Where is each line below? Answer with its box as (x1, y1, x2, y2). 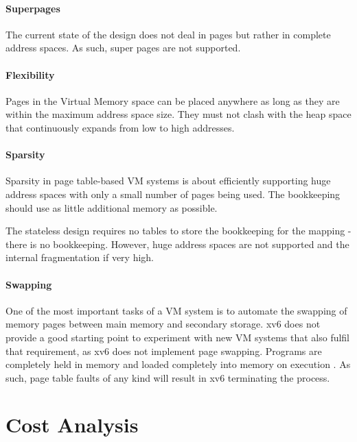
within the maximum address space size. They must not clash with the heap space (5, 107, 352, 121)
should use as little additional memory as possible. (5, 200, 218, 214)
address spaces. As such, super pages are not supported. (5, 40, 241, 55)
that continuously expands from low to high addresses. (5, 120, 235, 134)
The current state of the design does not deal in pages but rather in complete (5, 27, 331, 41)
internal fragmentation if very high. (5, 250, 154, 265)
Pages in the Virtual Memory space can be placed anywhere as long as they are (5, 93, 340, 108)
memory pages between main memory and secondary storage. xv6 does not (5, 317, 321, 331)
